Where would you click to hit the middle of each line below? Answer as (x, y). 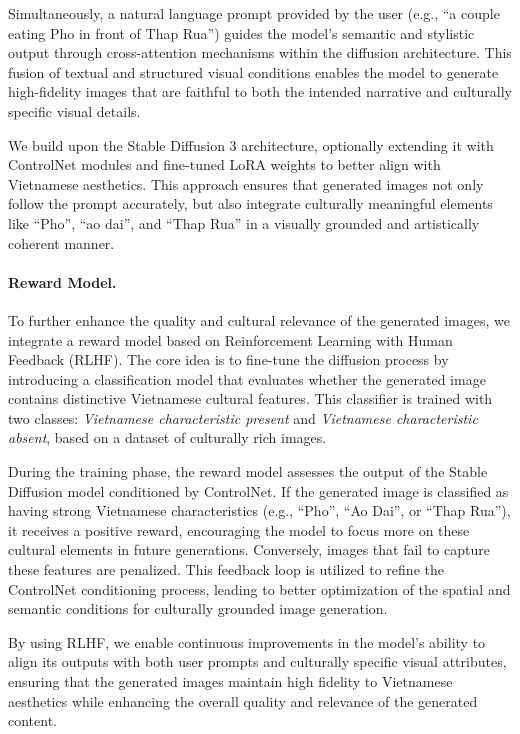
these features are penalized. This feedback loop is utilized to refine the (226, 569)
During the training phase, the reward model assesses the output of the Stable (248, 471)
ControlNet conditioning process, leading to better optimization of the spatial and (259, 588)
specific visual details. (74, 110)
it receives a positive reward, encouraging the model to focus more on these (239, 529)
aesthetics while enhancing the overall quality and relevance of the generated (243, 700)
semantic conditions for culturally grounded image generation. (198, 608)
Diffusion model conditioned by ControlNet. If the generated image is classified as (258, 490)
